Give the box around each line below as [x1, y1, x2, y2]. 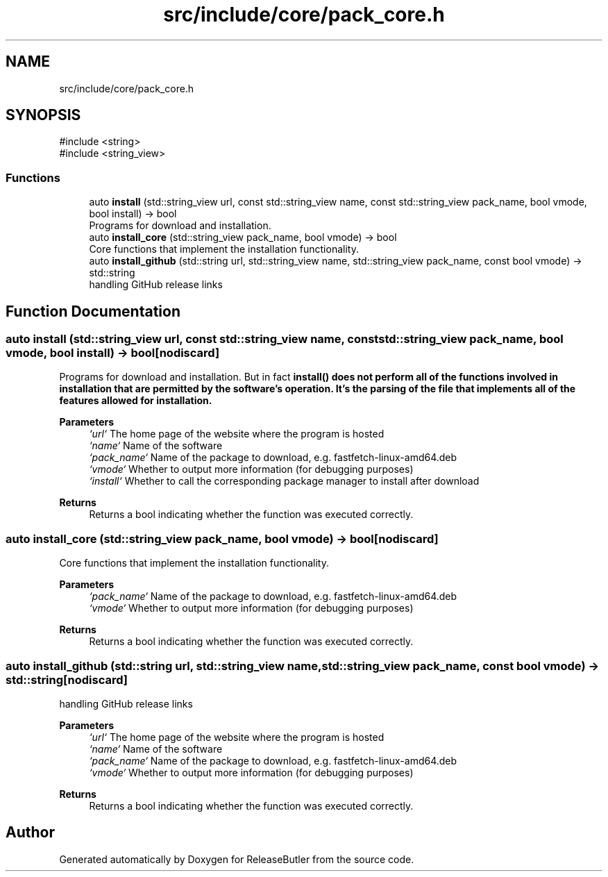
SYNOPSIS [6, 106, 81, 124]
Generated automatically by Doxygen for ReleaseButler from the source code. [59, 853, 414, 865]
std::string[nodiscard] [6, 672, 128, 687]
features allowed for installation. [59, 394, 212, 407]
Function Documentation [6, 302, 180, 320]
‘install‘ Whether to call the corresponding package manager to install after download [89, 475, 480, 487]
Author [6, 824, 55, 842]
